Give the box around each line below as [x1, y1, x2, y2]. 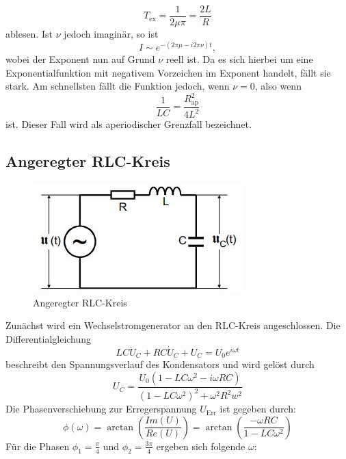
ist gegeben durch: [219, 402, 296, 416]
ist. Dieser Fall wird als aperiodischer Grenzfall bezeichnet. [5, 117, 252, 131]
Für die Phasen [5, 438, 70, 453]
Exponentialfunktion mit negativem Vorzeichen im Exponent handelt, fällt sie [5, 65, 331, 79]
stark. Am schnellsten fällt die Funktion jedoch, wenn [5, 79, 230, 93]
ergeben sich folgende [156, 438, 245, 453]
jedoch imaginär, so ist [64, 27, 159, 41]
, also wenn [254, 79, 302, 93]
